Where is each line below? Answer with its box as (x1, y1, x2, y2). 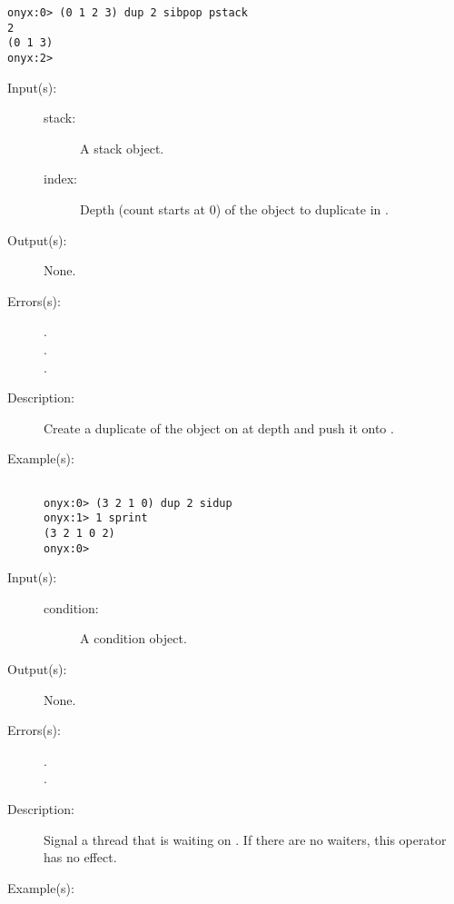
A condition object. (80, 629, 187, 648)
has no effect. (44, 848, 117, 867)
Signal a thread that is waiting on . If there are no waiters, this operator (44, 829, 447, 849)
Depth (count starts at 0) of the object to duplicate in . (80, 200, 389, 218)
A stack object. (80, 138, 164, 157)
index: (44, 169, 77, 188)
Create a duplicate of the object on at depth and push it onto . (44, 418, 394, 437)
